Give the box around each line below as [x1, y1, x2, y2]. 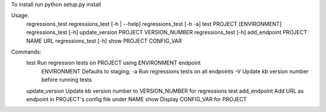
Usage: [11, 12, 30, 19]
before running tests [41, 76, 92, 84]
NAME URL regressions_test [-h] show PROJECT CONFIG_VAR [26, 37, 182, 45]
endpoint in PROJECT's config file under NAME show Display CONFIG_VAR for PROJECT [26, 95, 247, 102]
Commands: [11, 48, 42, 55]
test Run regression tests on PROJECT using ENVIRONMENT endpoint [26, 59, 201, 66]
